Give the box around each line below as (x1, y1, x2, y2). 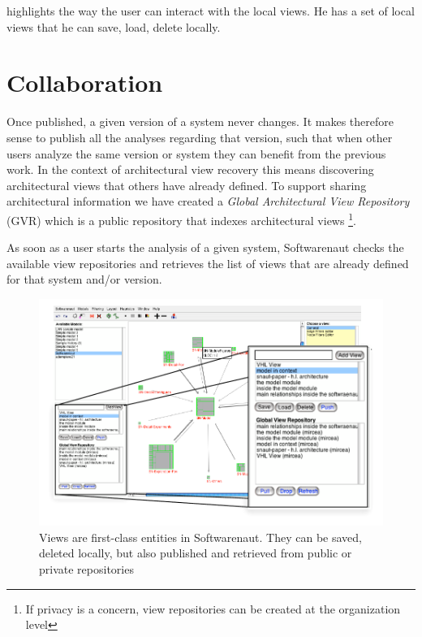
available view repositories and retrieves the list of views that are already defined (6, 254, 409, 271)
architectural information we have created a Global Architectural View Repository (6, 193, 410, 210)
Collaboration (6, 66, 163, 99)
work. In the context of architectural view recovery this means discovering (6, 161, 374, 178)
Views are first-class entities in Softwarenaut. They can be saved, (39, 528, 362, 545)
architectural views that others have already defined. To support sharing (6, 176, 367, 193)
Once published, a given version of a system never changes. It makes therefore (6, 113, 394, 130)
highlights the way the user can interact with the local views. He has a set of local (6, 2, 415, 19)
